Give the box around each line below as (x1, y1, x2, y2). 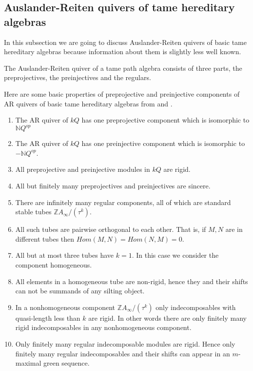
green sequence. (43, 358, 90, 368)
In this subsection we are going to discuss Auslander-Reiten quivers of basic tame (4, 37, 247, 47)
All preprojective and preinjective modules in (15, 164, 150, 174)
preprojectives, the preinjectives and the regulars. (4, 72, 151, 82)
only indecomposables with (156, 302, 236, 312)
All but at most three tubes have (15, 250, 114, 260)
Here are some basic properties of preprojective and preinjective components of (4, 88, 240, 99)
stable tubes (15, 206, 52, 217)
